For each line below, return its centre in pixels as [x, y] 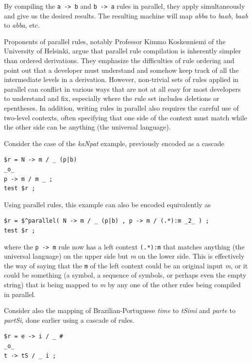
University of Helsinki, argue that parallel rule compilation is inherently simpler [123, 51]
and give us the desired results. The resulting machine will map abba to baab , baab [126, 15]
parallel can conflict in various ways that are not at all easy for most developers [122, 89]
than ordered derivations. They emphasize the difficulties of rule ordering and [119, 60]
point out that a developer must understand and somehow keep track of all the [121, 70]
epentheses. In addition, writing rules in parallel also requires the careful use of [121, 108]
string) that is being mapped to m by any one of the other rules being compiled [122, 285]
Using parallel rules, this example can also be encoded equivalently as [107, 204]
